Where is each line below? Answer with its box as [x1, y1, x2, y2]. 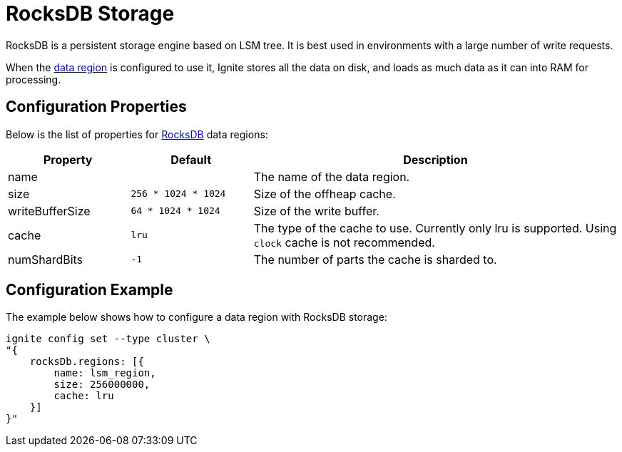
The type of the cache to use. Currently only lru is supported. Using [253, 220, 617, 235]
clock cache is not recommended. [253, 235, 435, 250]
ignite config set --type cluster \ [6, 333, 210, 345]
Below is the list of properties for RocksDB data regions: [6, 128, 268, 140]
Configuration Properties [6, 98, 187, 116]
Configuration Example [6, 281, 173, 299]
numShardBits [8, 252, 83, 267]
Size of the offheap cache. [253, 186, 396, 201]
